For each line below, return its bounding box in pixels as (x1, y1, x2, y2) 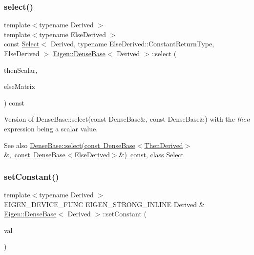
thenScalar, (4, 64, 38, 75)
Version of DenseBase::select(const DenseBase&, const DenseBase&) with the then (4, 114, 250, 124)
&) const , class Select (119, 149, 184, 160)
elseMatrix (4, 81, 35, 91)
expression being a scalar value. (4, 123, 98, 133)
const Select (4, 39, 40, 49)
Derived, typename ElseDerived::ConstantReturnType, (50, 39, 214, 49)
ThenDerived (144, 140, 183, 150)
